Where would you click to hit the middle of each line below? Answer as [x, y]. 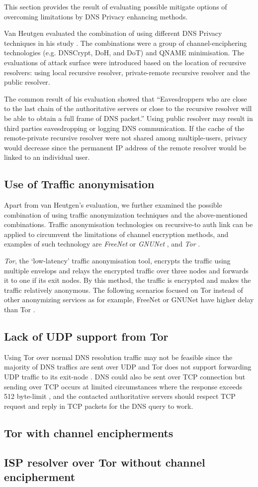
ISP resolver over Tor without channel [105, 462]
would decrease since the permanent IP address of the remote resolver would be [125, 147]
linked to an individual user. [47, 157]
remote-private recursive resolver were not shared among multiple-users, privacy [126, 138]
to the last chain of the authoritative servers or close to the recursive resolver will [128, 108]
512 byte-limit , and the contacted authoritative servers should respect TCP [120, 396]
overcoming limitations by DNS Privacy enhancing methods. [96, 16]
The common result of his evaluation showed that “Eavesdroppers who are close [126, 98]
